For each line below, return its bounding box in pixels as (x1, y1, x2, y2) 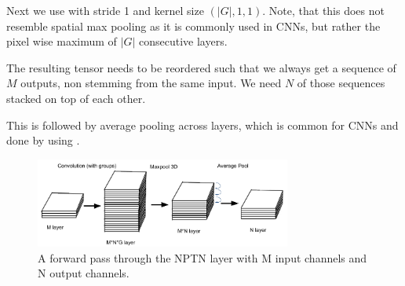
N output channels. (38, 265, 130, 281)
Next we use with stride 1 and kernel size (6, 2, 204, 18)
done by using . (6, 132, 80, 148)
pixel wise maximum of (6, 33, 117, 49)
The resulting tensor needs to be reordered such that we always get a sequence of (6, 59, 396, 75)
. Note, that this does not (262, 2, 385, 18)
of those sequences (297, 75, 385, 91)
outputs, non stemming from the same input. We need (20, 75, 282, 91)
